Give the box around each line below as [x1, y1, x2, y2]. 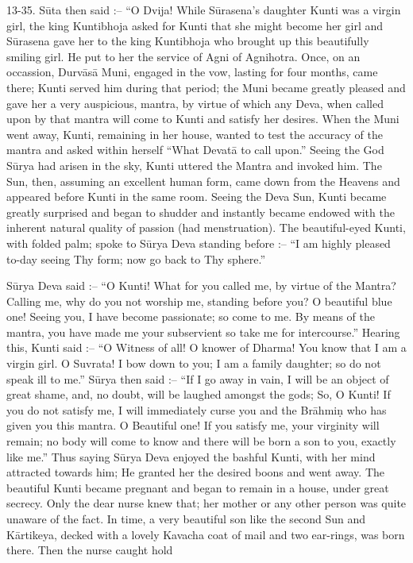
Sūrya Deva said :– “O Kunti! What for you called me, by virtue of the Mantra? [6, 277, 396, 294]
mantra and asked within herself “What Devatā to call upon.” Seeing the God [6, 141, 384, 158]
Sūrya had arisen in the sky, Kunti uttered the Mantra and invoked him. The [6, 156, 382, 173]
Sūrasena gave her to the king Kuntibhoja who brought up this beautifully [6, 33, 369, 49]
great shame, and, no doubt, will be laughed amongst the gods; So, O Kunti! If [6, 386, 391, 403]
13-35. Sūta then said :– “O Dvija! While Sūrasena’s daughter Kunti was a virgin [6, 2, 401, 17]
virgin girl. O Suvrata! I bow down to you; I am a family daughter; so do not [6, 355, 381, 372]
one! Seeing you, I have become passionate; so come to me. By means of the [6, 308, 375, 325]
